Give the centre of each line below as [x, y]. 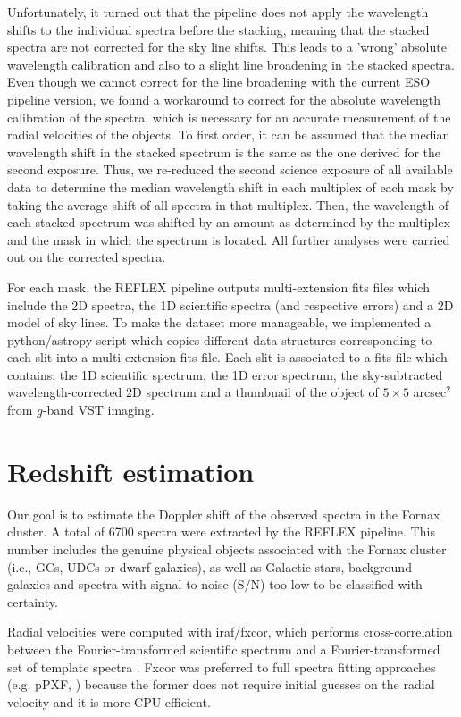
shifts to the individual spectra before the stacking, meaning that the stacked [218, 29]
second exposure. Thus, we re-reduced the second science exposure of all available [230, 169]
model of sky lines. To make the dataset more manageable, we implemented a [219, 322]
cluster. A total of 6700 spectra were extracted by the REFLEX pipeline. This [221, 531]
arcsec [430, 392]
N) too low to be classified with [336, 584]
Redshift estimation [131, 471]
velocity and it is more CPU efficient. [109, 701]
